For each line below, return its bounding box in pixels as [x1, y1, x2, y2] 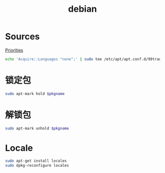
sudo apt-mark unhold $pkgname [5, 126, 69, 131]
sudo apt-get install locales [5, 158, 67, 164]
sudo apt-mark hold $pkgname [5, 91, 65, 96]
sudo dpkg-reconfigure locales [5, 163, 69, 168]
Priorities [5, 47, 24, 53]
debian [68, 3, 97, 15]
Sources [5, 31, 40, 42]
